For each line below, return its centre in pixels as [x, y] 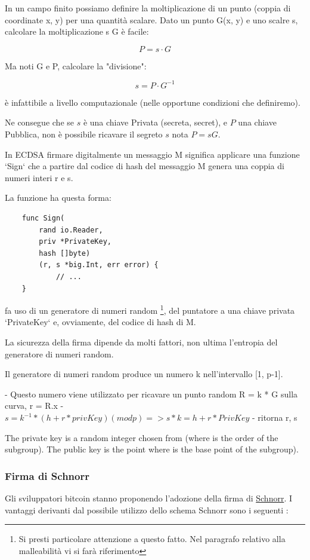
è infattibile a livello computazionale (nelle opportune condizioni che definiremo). [153, 102]
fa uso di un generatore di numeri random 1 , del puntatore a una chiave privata [150, 309]
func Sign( [43, 218]
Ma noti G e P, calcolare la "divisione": [76, 65]
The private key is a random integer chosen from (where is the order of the [142, 437]
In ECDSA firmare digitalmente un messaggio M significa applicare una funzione [152, 154]
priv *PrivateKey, [75, 242]
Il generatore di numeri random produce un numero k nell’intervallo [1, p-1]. [144, 374]
